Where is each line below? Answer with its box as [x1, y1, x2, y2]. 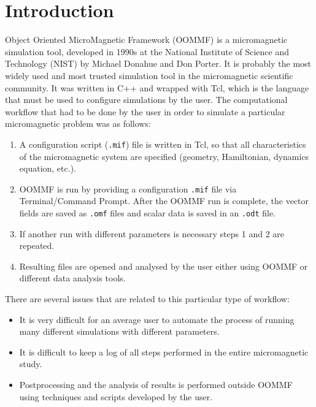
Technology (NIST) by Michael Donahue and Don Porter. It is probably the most [5, 57, 312, 70]
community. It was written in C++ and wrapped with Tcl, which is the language [5, 81, 309, 94]
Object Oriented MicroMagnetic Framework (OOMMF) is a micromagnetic [5, 33, 288, 46]
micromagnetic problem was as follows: [5, 117, 151, 130]
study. [19, 357, 42, 370]
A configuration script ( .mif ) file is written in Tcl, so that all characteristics [19, 137, 306, 150]
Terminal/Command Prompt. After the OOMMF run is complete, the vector [19, 194, 309, 207]
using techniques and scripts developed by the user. [19, 390, 213, 403]
